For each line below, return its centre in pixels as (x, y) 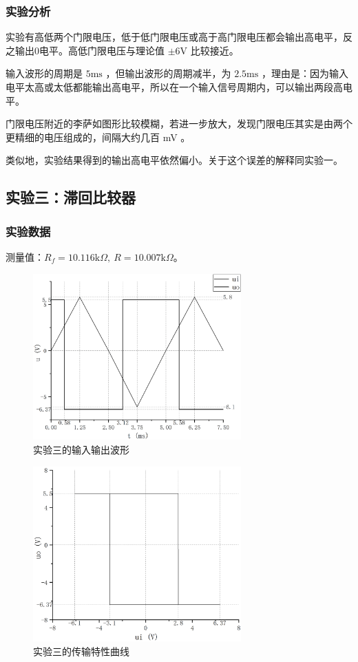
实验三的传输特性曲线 (81, 651)
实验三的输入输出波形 (81, 449)
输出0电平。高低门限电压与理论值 (89, 50)
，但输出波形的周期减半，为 (168, 73)
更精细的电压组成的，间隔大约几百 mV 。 (98, 137)
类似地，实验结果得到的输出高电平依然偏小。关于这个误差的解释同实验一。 (174, 160)
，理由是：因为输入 (305, 73)
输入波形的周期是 (44, 73)
